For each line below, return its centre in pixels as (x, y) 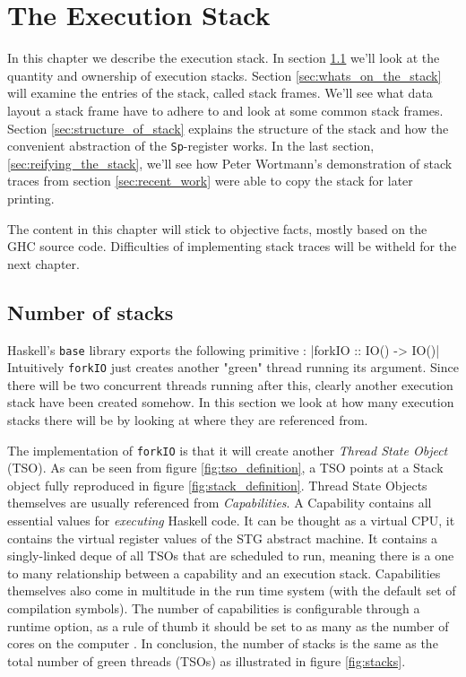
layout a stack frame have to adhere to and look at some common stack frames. (225, 110)
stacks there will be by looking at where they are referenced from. (188, 420)
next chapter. (43, 263)
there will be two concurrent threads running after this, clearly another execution (230, 384)
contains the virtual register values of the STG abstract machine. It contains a (223, 538)
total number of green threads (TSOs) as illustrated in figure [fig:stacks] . (207, 660)
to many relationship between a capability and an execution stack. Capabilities (224, 573)
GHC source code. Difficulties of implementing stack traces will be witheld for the (232, 246)
